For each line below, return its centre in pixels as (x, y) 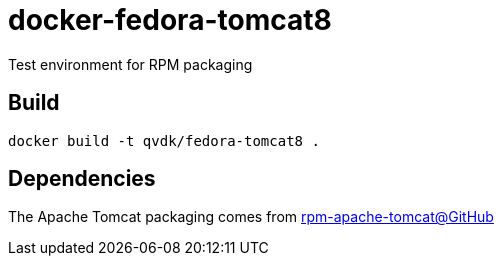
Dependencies (82, 179)
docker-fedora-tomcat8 (170, 20)
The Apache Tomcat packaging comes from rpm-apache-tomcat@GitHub (251, 217)
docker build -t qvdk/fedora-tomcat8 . (164, 140)
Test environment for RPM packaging (130, 64)
